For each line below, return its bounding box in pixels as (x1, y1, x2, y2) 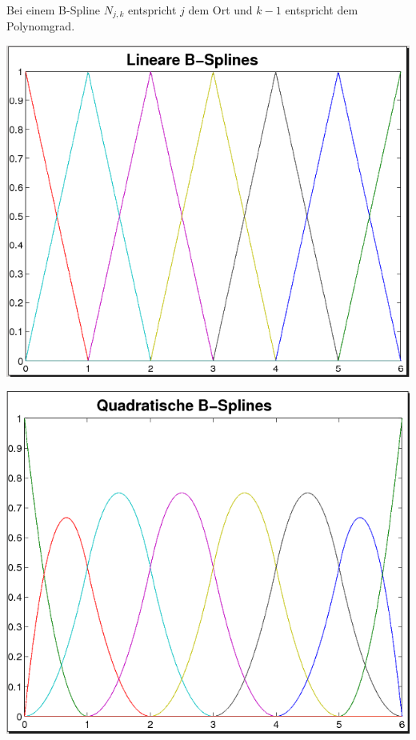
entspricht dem (285, 2, 358, 18)
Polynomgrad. (6, 18, 75, 34)
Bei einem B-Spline (6, 2, 101, 18)
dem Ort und (188, 2, 253, 18)
